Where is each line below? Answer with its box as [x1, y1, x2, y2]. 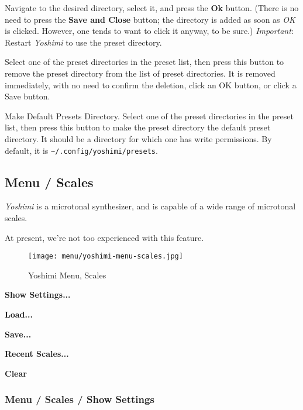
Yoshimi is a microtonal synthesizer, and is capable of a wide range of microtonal [5, 200, 296, 212]
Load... [5, 308, 33, 321]
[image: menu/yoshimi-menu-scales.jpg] [28, 252, 183, 261]
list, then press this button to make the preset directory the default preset [5, 121, 271, 133]
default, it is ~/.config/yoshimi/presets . [5, 144, 158, 156]
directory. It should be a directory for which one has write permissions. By [5, 132, 272, 144]
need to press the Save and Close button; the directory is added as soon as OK [5, 13, 295, 25]
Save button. [5, 90, 50, 102]
